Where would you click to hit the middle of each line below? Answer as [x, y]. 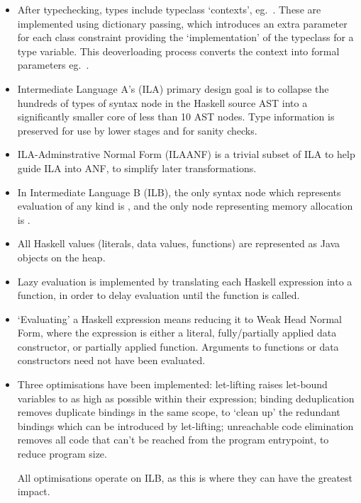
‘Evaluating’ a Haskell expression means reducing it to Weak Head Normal [179, 318]
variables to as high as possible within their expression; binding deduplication [186, 398]
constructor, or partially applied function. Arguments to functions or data [178, 346]
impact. [34, 491]
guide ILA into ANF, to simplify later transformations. [137, 168]
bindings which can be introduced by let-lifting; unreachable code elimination [185, 425]
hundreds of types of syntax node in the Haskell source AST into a [162, 102]
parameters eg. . [53, 65]
